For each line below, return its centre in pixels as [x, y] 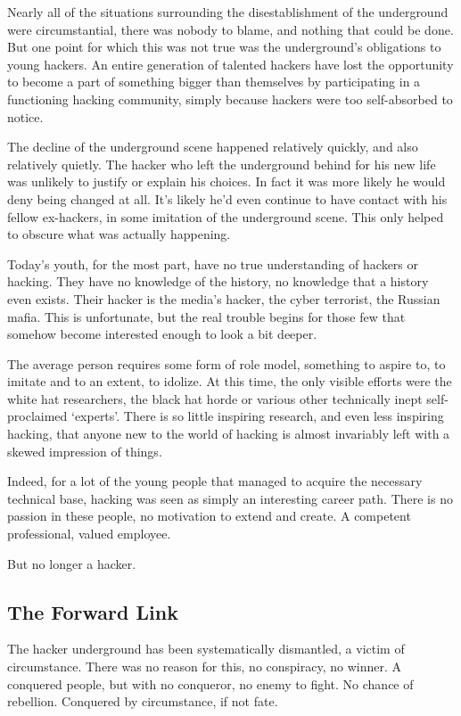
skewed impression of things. [85, 451]
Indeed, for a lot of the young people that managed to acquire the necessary [215, 481]
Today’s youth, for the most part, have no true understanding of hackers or [213, 263]
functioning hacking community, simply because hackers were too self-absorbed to [230, 99]
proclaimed [37, 416]
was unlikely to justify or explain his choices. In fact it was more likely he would [226, 181]
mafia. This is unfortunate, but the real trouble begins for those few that [206, 316]
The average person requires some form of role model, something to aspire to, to [226, 363]
